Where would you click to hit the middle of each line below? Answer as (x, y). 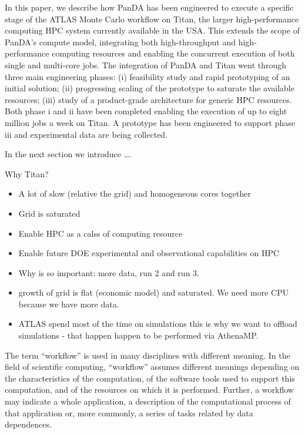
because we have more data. (69, 304)
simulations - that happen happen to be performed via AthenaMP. (138, 335)
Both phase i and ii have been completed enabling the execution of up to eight (146, 111)
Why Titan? (27, 173)
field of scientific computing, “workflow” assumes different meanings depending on (152, 367)
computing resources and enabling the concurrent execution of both (173, 53)
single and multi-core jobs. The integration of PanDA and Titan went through (146, 64)
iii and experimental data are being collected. (86, 134)
